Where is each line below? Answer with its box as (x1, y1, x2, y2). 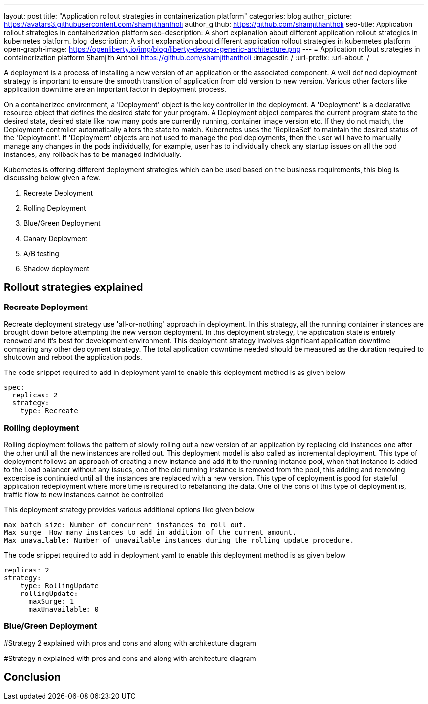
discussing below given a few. (4, 174, 101, 182)
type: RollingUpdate (20, 581, 99, 590)
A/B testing (23, 249, 59, 258)
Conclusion (4, 671, 61, 683)
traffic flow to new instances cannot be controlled (4, 490, 164, 499)
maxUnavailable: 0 (28, 605, 99, 613)
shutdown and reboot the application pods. (4, 353, 142, 362)
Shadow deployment (23, 264, 90, 273)
